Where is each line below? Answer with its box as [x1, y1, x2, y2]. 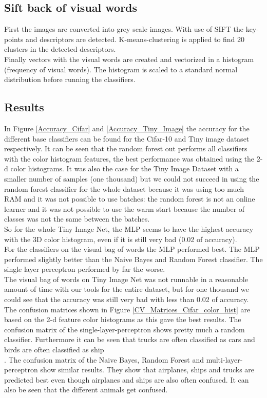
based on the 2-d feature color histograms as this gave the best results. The [4, 314, 241, 325]
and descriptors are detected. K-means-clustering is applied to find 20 [26, 33, 245, 44]
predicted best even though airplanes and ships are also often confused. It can [4, 374, 249, 385]
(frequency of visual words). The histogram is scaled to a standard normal [4, 64, 238, 74]
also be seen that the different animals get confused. [4, 384, 168, 395]
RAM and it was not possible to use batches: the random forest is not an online [4, 193, 255, 204]
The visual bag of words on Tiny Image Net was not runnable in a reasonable [4, 273, 248, 284]
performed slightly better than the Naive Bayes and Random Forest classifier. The [4, 253, 263, 264]
